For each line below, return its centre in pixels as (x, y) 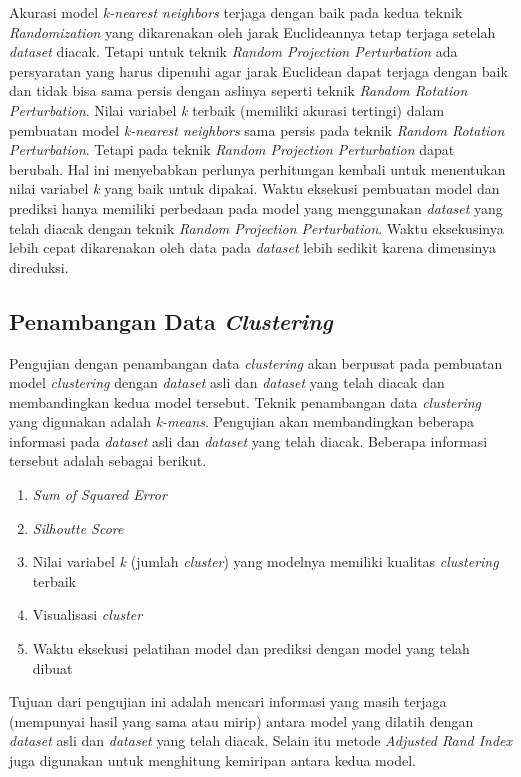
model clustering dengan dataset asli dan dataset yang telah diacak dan (227, 382)
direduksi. (39, 266)
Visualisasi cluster (87, 614)
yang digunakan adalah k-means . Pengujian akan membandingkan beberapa (242, 421)
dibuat (52, 667)
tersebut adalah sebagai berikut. (108, 460)
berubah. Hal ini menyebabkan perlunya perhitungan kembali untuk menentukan (257, 168)
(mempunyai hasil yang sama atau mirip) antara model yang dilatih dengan (241, 720)
